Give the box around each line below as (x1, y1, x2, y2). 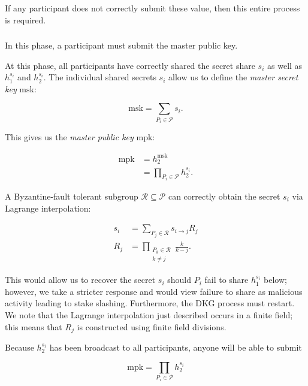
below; (264, 273, 287, 286)
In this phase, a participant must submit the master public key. (5, 39, 238, 52)
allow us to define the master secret (168, 71, 298, 83)
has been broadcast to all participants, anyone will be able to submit (49, 341, 302, 354)
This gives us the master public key (5, 131, 134, 143)
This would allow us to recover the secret (5, 273, 156, 286)
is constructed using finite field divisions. (77, 320, 227, 333)
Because (5, 341, 34, 354)
